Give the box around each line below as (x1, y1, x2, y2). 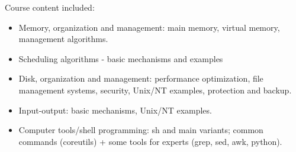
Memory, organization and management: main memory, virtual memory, (18, 21, 280, 33)
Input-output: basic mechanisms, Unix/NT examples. (18, 104, 212, 116)
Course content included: (5, 1, 95, 13)
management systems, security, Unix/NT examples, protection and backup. (18, 83, 292, 96)
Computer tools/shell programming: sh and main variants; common (18, 124, 263, 136)
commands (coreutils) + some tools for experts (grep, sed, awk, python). (18, 135, 282, 147)
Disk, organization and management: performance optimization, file (18, 72, 263, 85)
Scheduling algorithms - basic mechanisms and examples (18, 52, 223, 64)
